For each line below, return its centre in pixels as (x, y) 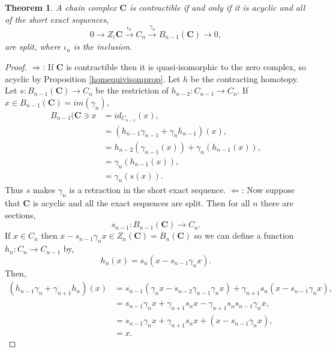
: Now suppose (268, 190)
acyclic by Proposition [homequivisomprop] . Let (93, 78)
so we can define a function (244, 235)
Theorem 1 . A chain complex (61, 7)
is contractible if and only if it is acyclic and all (217, 7)
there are (277, 203)
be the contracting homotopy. (244, 78)
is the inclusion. (103, 46)
